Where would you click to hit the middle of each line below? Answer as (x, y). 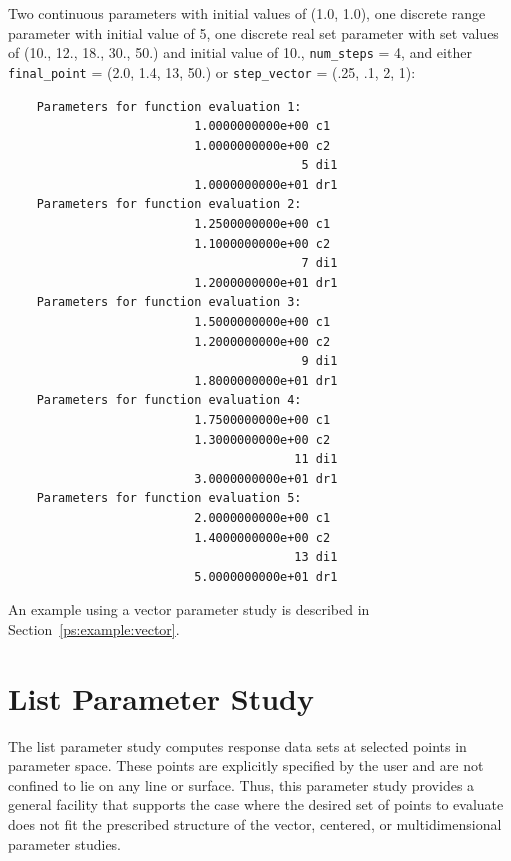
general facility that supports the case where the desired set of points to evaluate (256, 804)
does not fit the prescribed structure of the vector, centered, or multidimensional (255, 824)
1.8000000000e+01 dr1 (266, 380)
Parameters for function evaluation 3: (169, 302)
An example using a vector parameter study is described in (189, 609)
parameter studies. (65, 843)
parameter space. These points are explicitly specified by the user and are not (246, 765)
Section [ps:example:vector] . (94, 628)
